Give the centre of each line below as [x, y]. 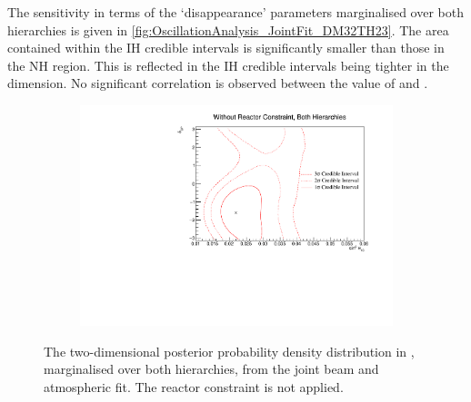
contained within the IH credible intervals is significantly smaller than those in [226, 48]
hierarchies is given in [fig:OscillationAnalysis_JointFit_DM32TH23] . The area [228, 29]
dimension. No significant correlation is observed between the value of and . [218, 83]
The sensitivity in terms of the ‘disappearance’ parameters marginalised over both [235, 12]
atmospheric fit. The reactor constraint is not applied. [194, 386]
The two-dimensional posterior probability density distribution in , [229, 351]
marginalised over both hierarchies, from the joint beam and [211, 369]
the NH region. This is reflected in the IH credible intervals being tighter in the [228, 65]
